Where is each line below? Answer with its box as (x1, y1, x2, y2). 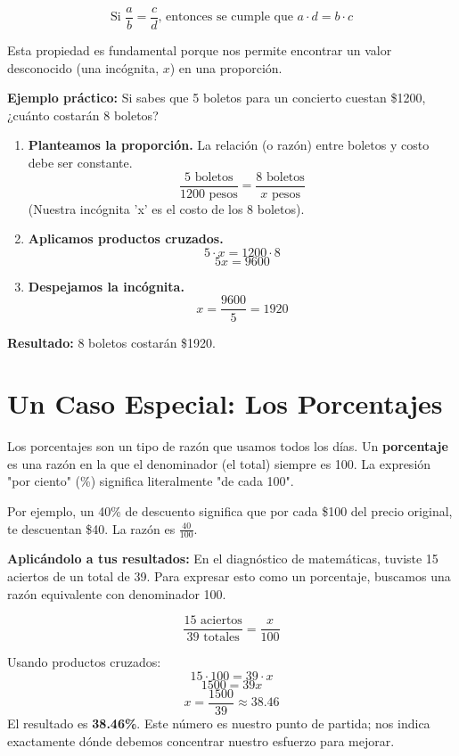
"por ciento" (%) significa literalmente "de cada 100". (7, 472, 294, 490)
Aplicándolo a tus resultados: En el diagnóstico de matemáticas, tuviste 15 (7, 549, 439, 568)
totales (203, 631, 240, 645)
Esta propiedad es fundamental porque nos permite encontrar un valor (7, 41, 392, 60)
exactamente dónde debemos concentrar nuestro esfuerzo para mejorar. (7, 731, 395, 750)
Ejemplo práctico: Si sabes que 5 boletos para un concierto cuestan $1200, (7, 88, 426, 107)
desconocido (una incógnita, (7, 58, 160, 77)
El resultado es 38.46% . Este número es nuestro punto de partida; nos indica (7, 713, 430, 732)
